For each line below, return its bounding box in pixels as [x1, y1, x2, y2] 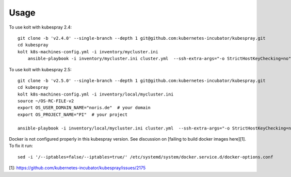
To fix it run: [9, 143, 33, 149]
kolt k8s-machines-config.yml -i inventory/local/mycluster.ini [17, 91, 174, 97]
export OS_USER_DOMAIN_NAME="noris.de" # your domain [17, 105, 151, 111]
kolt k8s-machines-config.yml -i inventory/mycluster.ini [17, 49, 159, 54]
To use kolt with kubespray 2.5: [9, 66, 72, 72]
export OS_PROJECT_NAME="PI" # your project [17, 112, 128, 117]
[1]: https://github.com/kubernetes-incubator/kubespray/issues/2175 [9, 165, 146, 171]
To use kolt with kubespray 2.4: [9, 24, 72, 30]
